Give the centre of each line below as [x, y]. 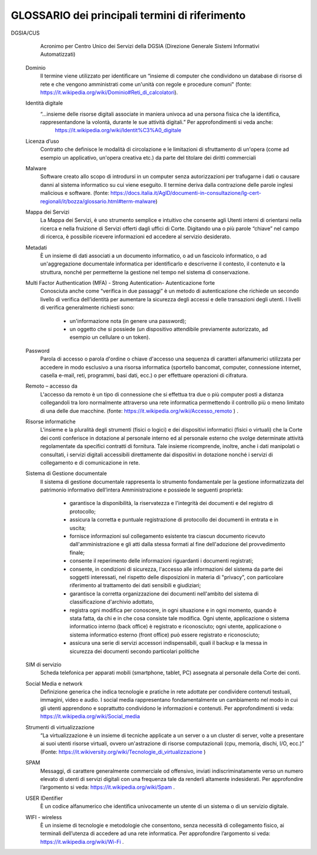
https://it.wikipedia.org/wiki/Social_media [90, 716]
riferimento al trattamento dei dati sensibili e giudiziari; [135, 585]
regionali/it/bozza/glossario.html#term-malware [98, 201]
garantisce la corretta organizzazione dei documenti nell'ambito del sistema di [164, 594]
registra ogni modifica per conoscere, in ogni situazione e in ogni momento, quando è [173, 610]
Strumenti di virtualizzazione [60, 727]
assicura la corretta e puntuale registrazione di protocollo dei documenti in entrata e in [174, 520]
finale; [77, 553]
